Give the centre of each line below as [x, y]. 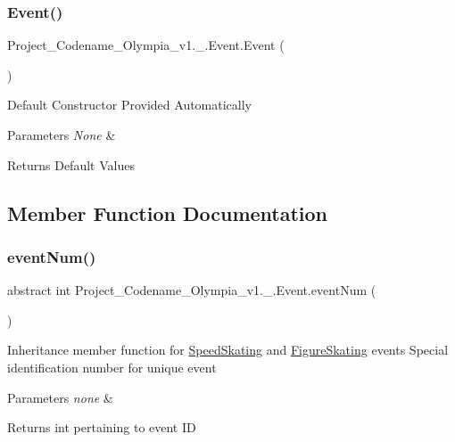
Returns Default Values [71, 164]
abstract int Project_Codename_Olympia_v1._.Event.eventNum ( [192, 290]
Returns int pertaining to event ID [102, 427]
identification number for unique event [112, 367]
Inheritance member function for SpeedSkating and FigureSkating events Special [228, 350]
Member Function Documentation [168, 213]
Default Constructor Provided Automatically [130, 105]
